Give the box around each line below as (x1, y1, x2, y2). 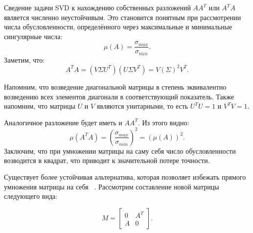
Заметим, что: (4, 54, 45, 65)
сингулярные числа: (4, 31, 63, 41)
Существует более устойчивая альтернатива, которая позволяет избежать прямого (4, 172, 246, 182)
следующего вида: (4, 191, 58, 201)
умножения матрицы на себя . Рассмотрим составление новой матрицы (4, 181, 219, 191)
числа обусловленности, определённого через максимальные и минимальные (4, 22, 232, 32)
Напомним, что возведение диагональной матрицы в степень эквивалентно (4, 81, 227, 92)
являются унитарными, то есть (96, 101, 188, 111)
